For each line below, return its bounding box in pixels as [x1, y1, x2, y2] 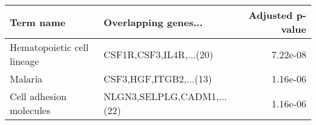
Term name [10, 15, 66, 29]
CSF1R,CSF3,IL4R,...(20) [103, 47, 213, 61]
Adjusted [248, 8, 293, 22]
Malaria [10, 72, 43, 86]
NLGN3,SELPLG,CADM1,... [103, 89, 227, 103]
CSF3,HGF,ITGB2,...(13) [103, 72, 212, 86]
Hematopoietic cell [10, 40, 89, 54]
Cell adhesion [10, 89, 67, 103]
